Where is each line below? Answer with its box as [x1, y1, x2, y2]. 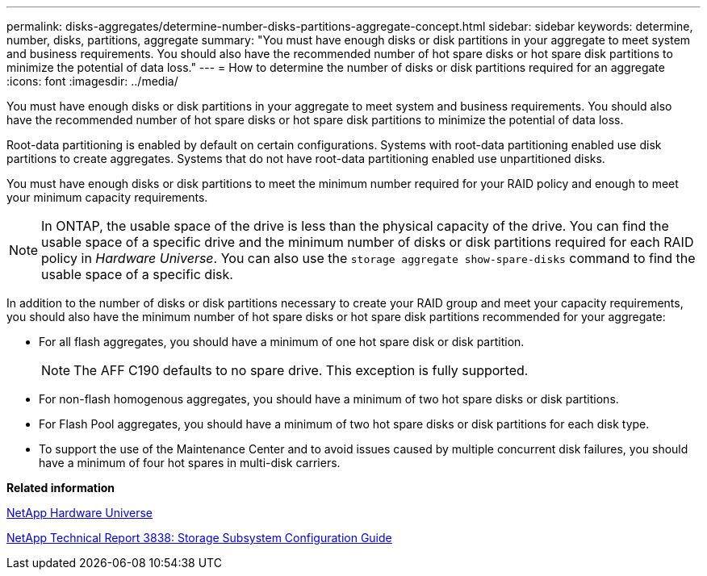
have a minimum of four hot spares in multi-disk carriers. [39, 456, 341, 470]
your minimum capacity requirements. [6, 190, 208, 204]
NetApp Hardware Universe [6, 506, 153, 520]
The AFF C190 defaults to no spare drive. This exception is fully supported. [73, 362, 529, 378]
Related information [6, 481, 115, 495]
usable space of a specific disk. [41, 266, 233, 282]
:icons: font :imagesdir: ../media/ [6, 74, 178, 88]
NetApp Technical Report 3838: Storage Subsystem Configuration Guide [6, 531, 392, 545]
